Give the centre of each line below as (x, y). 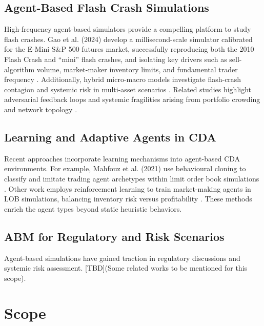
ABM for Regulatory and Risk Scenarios (114, 236)
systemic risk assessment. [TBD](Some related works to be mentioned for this (126, 268)
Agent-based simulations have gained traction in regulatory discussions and (122, 258)
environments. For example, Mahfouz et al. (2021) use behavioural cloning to (125, 168)
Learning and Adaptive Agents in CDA (110, 137)
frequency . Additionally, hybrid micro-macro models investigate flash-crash (123, 79)
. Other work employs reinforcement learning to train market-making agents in (128, 188)
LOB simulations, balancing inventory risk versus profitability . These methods (128, 199)
